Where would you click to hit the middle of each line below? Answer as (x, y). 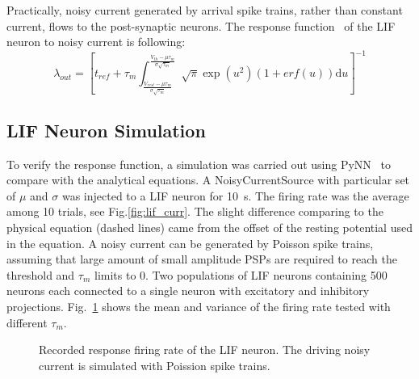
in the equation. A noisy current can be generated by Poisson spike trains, (190, 243)
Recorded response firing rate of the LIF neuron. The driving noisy (205, 350)
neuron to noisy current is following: (96, 42)
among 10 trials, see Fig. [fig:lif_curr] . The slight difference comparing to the (195, 211)
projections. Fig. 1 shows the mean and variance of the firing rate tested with (199, 306)
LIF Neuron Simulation (106, 130)
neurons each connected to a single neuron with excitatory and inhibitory (188, 291)
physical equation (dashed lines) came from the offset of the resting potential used (209, 227)
